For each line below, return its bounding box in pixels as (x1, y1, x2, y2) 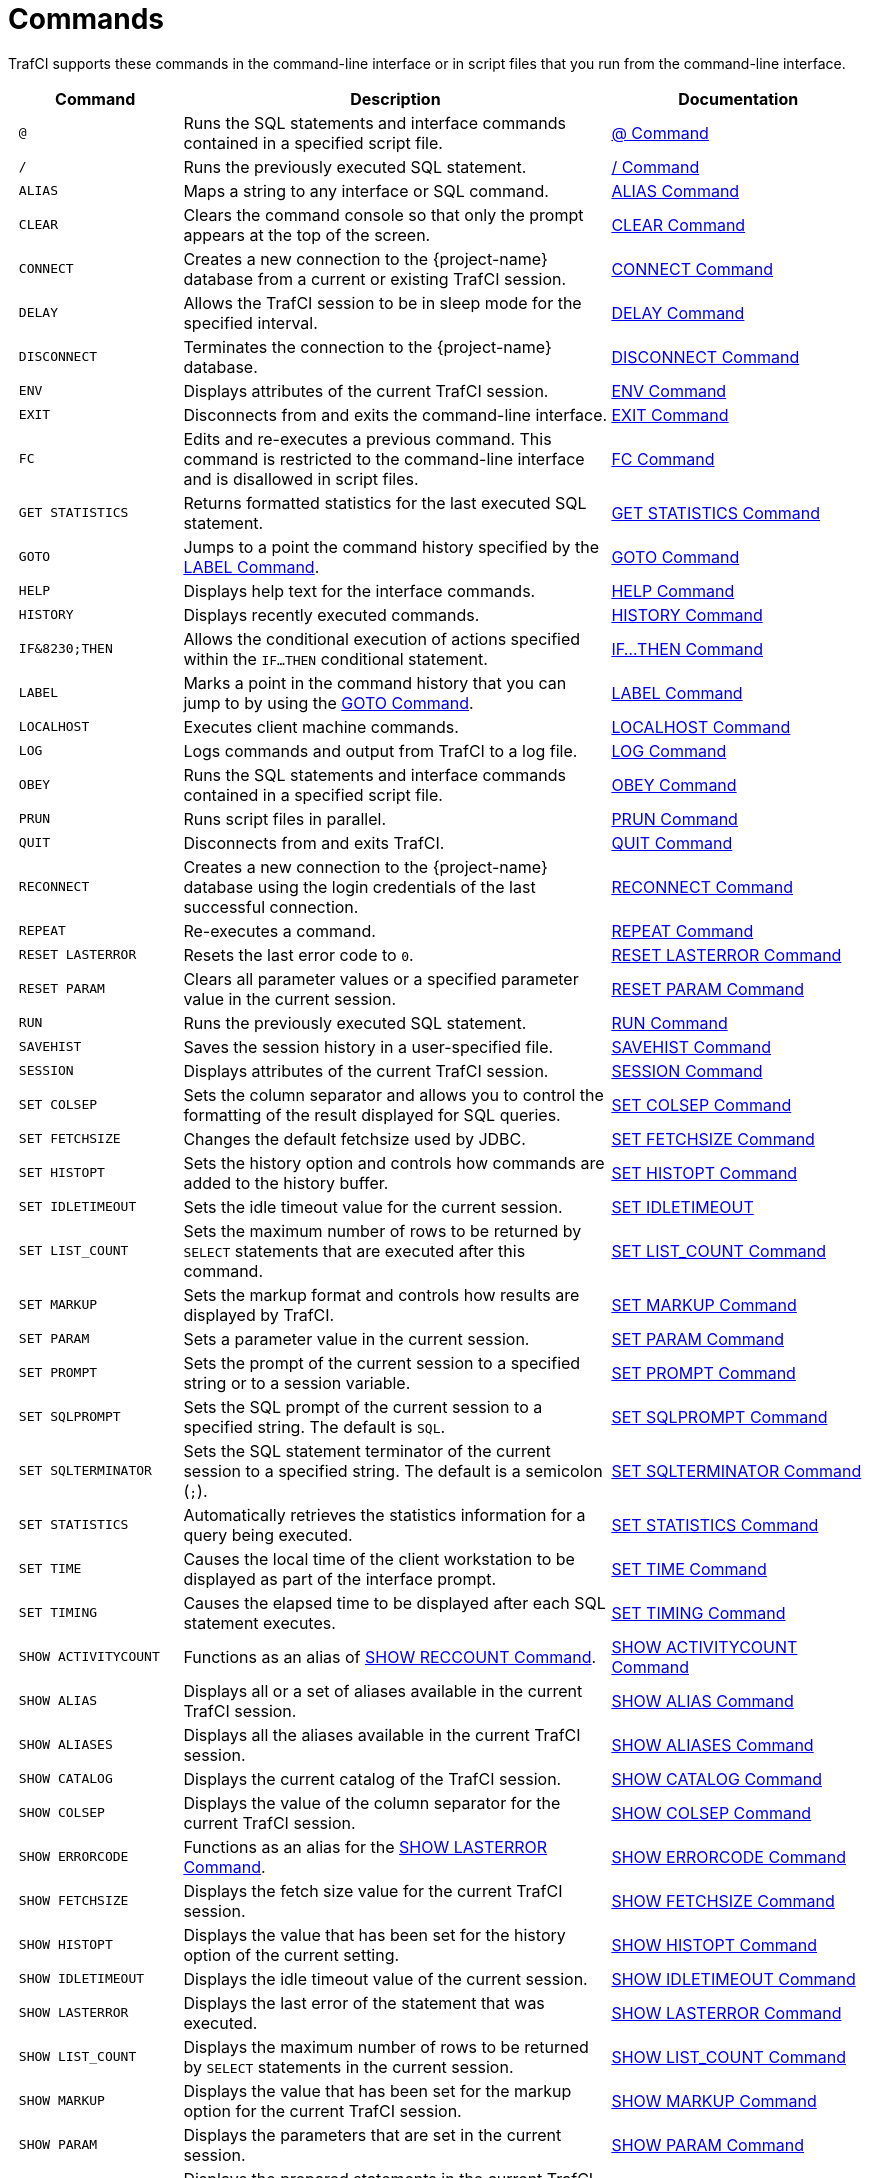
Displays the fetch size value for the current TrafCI (183, 1880, 563, 1901)
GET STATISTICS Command (611, 502, 821, 523)
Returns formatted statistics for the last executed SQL (183, 492, 587, 513)
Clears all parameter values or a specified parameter (183, 968, 579, 989)
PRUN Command (611, 808, 738, 829)
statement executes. (183, 1612, 336, 1633)
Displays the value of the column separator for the (183, 1792, 561, 1813)
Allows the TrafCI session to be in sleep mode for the (183, 292, 582, 313)
